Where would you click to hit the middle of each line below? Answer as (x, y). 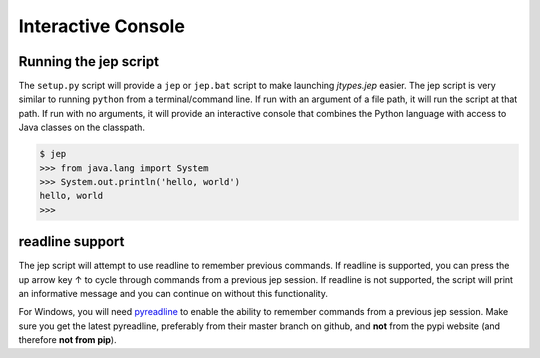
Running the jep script (89, 61)
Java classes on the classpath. (81, 127)
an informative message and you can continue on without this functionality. (173, 294)
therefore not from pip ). (67, 340)
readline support (71, 241)
